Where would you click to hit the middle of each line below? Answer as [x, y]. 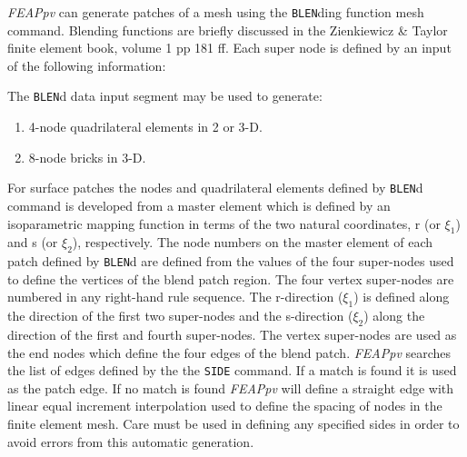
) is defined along [402, 297]
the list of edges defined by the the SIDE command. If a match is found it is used [232, 370]
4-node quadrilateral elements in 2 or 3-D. [145, 127]
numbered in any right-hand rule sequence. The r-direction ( [175, 297]
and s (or [33, 242]
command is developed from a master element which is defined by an [199, 205]
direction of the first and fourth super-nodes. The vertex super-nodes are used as [232, 334]
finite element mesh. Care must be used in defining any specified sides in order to [233, 423]
